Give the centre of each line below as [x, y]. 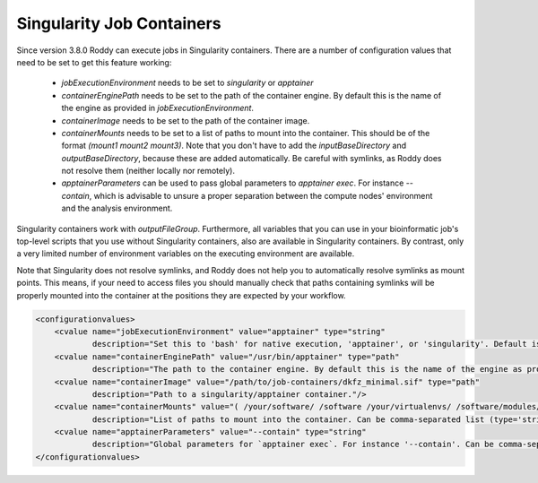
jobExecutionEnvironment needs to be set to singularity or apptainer [187, 83]
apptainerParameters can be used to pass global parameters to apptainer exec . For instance [233, 183]
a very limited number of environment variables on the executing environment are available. [186, 254]
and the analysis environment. [117, 208]
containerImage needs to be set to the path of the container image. [186, 120]
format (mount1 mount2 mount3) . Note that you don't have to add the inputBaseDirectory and [234, 146]
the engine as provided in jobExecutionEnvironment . [158, 108]
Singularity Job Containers [119, 23]
